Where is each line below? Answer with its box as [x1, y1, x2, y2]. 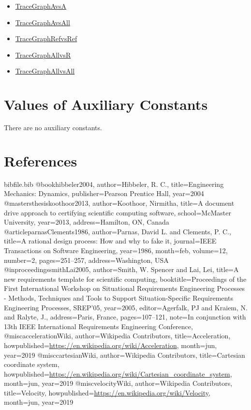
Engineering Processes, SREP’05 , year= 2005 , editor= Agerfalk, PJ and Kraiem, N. [4, 302, 248, 312]
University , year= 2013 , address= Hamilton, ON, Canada [4, 217, 169, 227]
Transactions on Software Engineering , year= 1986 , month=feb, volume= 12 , [4, 245, 228, 255]
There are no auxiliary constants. [4, 122, 102, 133]
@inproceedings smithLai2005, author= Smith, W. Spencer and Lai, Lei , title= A [4, 264, 239, 274]
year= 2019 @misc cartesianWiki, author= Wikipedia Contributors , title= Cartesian [4, 349, 245, 360]
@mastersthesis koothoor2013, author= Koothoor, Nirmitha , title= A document [4, 198, 235, 208]
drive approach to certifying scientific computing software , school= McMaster [4, 207, 231, 217]
